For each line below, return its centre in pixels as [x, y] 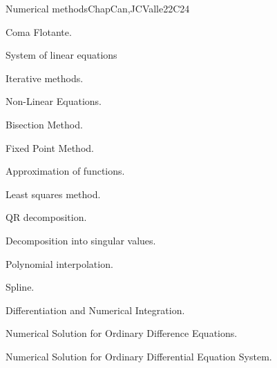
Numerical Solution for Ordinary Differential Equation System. [139, 356]
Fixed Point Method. [50, 147]
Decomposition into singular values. [81, 240]
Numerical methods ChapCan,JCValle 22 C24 [98, 8]
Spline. [20, 287]
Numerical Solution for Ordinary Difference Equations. [122, 333]
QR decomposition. [46, 217]
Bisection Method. [44, 124]
